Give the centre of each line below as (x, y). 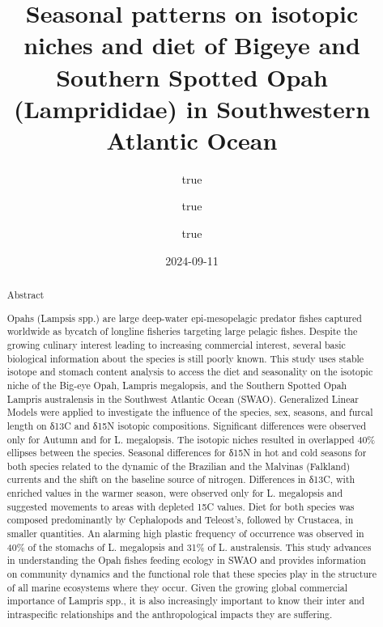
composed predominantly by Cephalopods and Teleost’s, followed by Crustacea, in (180, 520)
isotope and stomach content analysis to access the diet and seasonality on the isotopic (190, 372)
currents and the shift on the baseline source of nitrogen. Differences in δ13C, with (181, 479)
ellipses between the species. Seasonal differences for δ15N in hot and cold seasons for (187, 453)
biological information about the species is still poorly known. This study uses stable (185, 358)
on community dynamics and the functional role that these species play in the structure (192, 574)
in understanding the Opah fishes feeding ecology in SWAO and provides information (186, 560)
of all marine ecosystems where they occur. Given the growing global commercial (177, 587)
